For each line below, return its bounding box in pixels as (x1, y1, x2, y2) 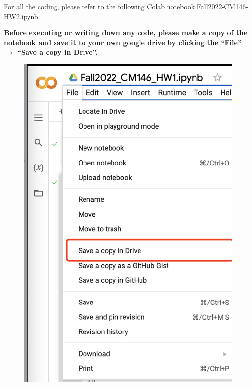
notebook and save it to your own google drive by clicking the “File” (4, 37, 242, 47)
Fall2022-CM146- (196, 1, 248, 11)
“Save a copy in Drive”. (17, 47, 98, 57)
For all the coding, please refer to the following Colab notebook (4, 1, 195, 11)
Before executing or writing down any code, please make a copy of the (4, 28, 248, 38)
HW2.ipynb (4, 11, 38, 21)
